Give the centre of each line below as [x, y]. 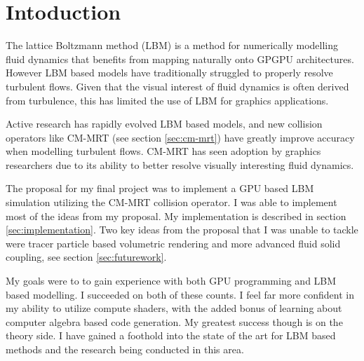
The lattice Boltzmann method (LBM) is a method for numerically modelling [172, 45]
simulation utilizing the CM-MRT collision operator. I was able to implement [171, 202]
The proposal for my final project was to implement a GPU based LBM [160, 188]
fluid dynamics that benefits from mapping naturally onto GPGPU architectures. [180, 59]
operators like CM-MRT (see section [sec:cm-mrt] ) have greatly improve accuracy [180, 137]
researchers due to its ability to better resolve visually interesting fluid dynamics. [180, 164]
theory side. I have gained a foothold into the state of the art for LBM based [171, 335]
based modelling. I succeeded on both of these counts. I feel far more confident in [180, 294]
